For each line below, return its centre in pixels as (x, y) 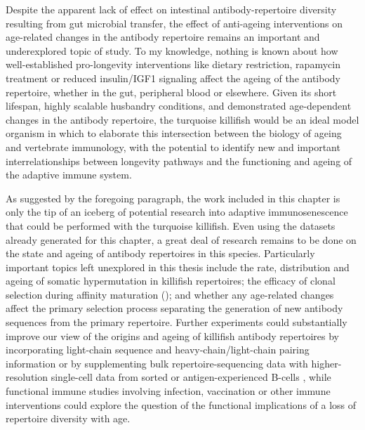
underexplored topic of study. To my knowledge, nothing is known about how (172, 50)
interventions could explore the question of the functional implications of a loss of (181, 404)
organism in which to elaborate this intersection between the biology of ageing (174, 133)
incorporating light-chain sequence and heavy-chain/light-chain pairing (158, 350)
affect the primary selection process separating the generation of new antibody (174, 308)
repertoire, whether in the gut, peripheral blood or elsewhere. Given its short (171, 92)
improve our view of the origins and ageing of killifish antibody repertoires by (172, 335)
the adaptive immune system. (69, 175)
